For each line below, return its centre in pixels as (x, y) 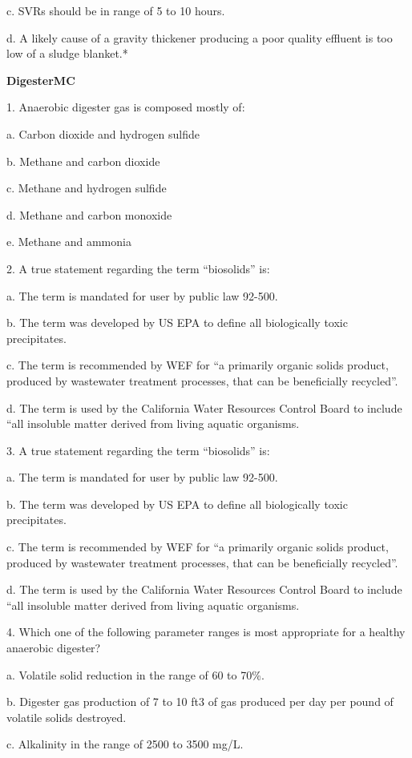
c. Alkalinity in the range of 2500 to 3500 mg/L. (125, 744)
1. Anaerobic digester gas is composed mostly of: (126, 107)
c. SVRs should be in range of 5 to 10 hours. (116, 10)
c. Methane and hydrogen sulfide (87, 188)
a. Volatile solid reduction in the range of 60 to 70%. (135, 674)
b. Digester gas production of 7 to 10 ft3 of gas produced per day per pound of (200, 702)
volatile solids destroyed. (67, 717)
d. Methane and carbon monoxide (89, 214)
